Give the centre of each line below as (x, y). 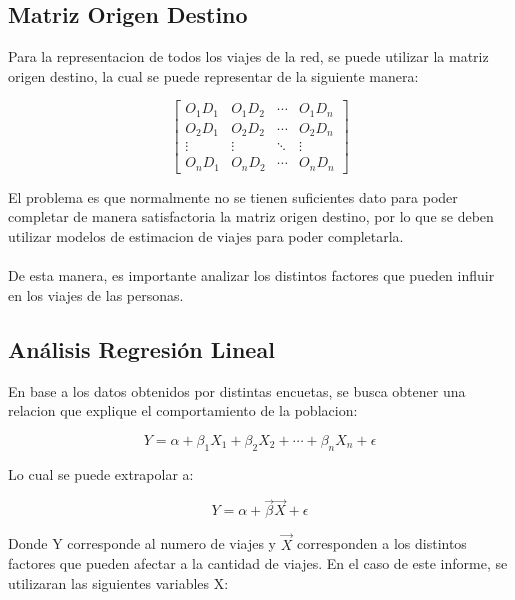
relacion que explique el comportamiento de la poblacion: (183, 410)
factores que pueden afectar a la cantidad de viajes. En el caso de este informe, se (258, 563)
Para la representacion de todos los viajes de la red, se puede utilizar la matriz (248, 56)
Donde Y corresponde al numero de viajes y (142, 543)
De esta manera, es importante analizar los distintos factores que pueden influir (251, 275)
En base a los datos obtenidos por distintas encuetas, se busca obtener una (237, 390)
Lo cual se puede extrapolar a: (101, 473)
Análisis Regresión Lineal (141, 348)
